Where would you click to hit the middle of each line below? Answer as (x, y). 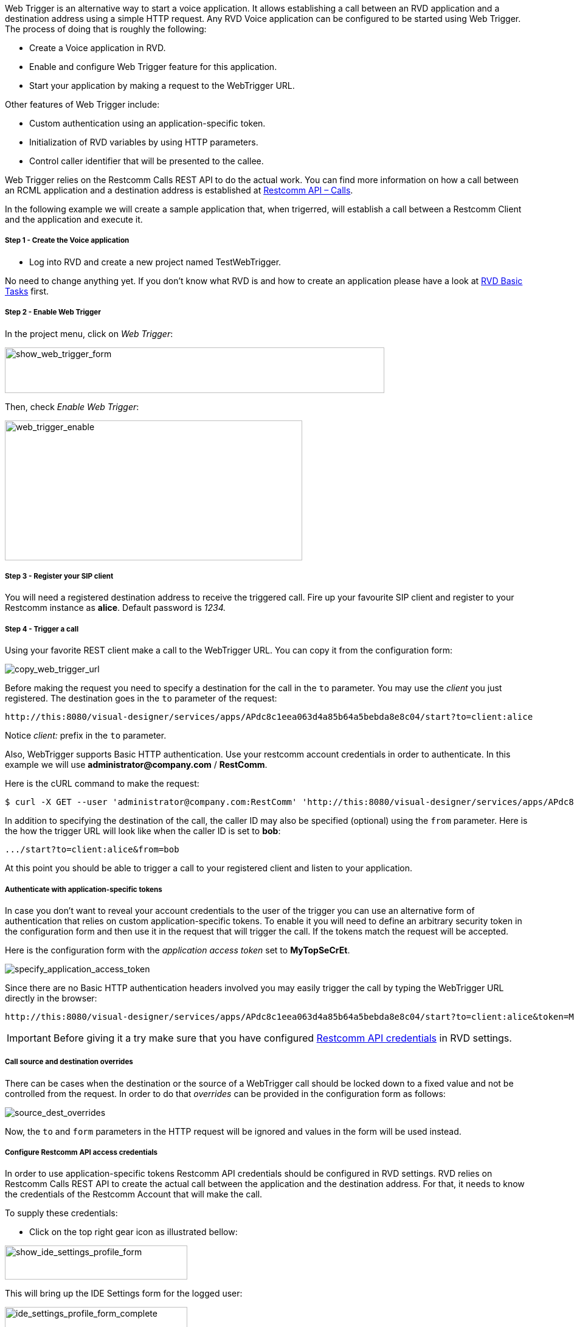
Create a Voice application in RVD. (98, 48)
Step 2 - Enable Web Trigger (53, 312)
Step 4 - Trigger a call (42, 629)
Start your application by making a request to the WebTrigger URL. (162, 85)
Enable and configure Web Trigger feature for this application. (153, 67)
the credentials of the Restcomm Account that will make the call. (134, 1194)
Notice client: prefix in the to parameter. (86, 736)
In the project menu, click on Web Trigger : (89, 333)
